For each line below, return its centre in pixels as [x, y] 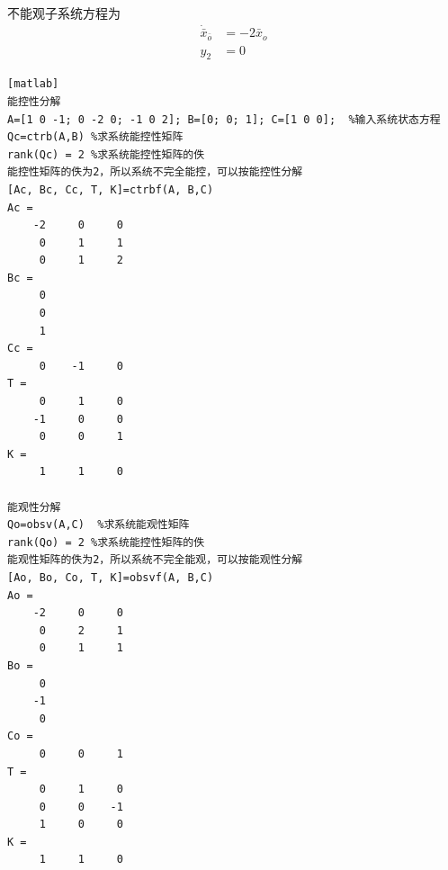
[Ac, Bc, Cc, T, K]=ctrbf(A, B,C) [111, 189]
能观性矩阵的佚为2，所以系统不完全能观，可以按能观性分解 [155, 560]
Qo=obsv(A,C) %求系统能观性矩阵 [99, 525]
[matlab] [33, 84]
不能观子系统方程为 [64, 13]
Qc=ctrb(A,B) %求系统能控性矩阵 [95, 137]
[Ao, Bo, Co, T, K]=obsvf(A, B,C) [111, 577]
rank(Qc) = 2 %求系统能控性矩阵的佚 [106, 154]
